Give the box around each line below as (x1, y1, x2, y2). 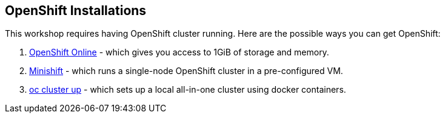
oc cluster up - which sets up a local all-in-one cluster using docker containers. (29, 84, 346, 95)
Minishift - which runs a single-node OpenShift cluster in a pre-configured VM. (29, 66, 343, 76)
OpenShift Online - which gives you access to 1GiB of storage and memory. (29, 47, 329, 58)
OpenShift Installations (5, 3, 147, 18)
